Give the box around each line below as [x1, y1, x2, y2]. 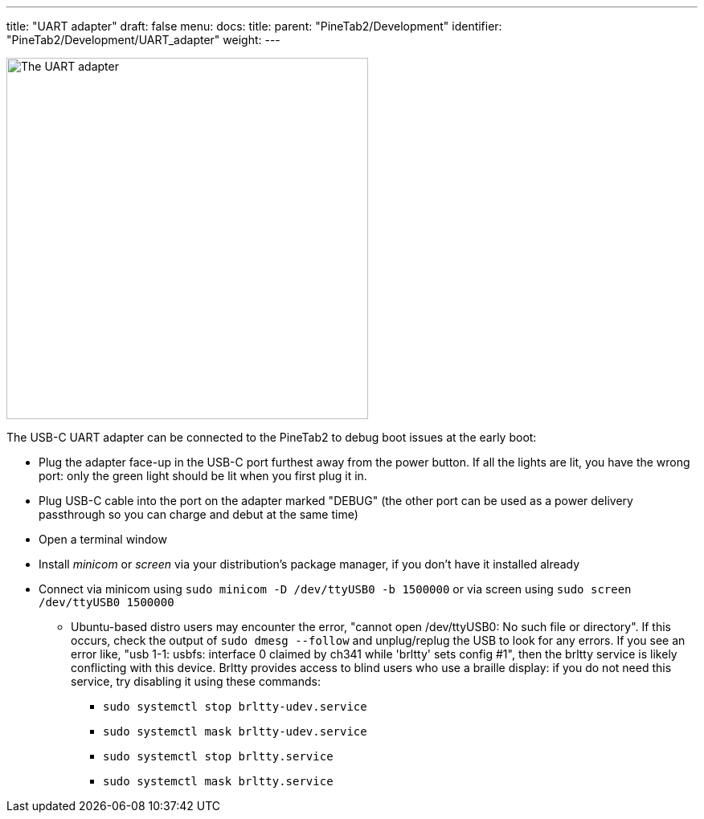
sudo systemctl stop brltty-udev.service [103, 700, 367, 713]
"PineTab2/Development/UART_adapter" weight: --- [6, 33, 280, 47]
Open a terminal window [39, 532, 167, 546]
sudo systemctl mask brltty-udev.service [103, 725, 367, 738]
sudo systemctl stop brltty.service [103, 750, 334, 763]
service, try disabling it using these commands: [71, 674, 321, 688]
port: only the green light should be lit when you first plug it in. [39, 469, 367, 483]
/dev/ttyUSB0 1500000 [39, 596, 174, 609]
